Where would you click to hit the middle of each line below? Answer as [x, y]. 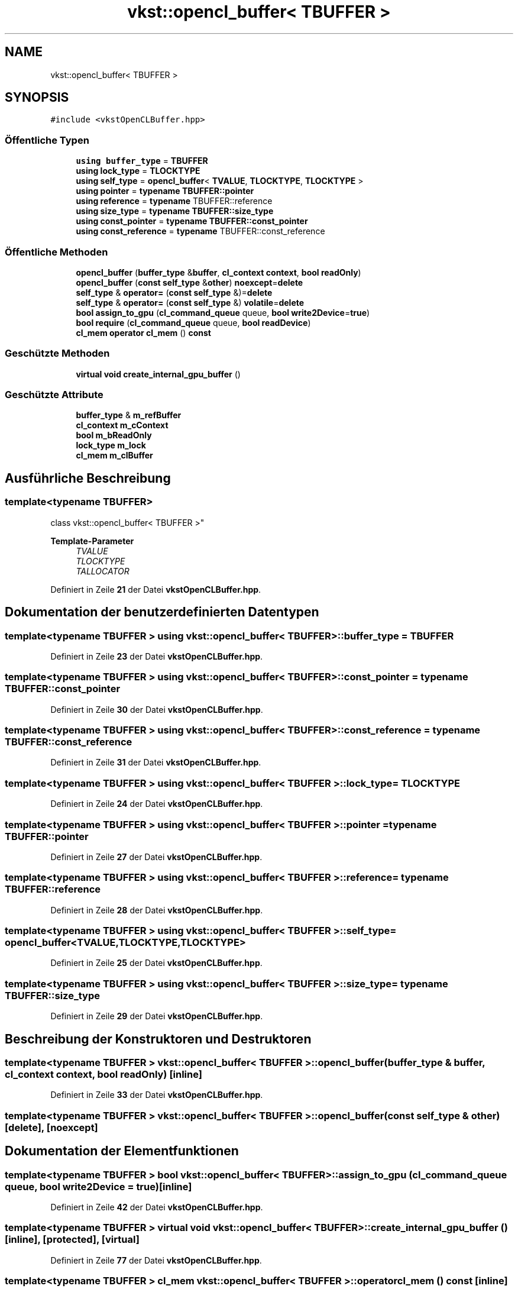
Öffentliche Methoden [56, 252]
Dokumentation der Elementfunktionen [122, 1151]
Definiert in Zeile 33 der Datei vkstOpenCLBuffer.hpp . [157, 1095]
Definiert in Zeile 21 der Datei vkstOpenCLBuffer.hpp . [156, 589]
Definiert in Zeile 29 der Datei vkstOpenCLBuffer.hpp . [157, 1016]
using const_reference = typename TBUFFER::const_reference [200, 231]
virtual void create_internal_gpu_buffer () [158, 374]
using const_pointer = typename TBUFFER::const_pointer [192, 221]
